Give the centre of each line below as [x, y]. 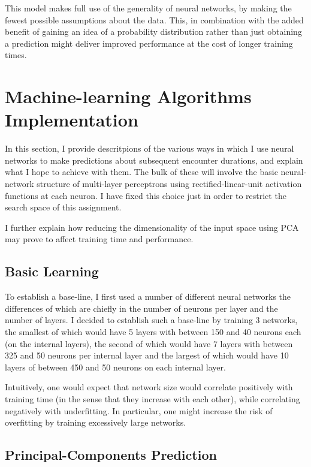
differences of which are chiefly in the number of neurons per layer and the [141, 308]
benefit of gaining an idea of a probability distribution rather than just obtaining [153, 31]
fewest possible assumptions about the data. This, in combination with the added [154, 19]
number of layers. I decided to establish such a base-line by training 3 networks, [151, 320]
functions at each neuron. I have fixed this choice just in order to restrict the [146, 195]
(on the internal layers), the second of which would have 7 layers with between [149, 343]
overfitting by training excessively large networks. [96, 422]
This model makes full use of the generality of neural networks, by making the [148, 8]
